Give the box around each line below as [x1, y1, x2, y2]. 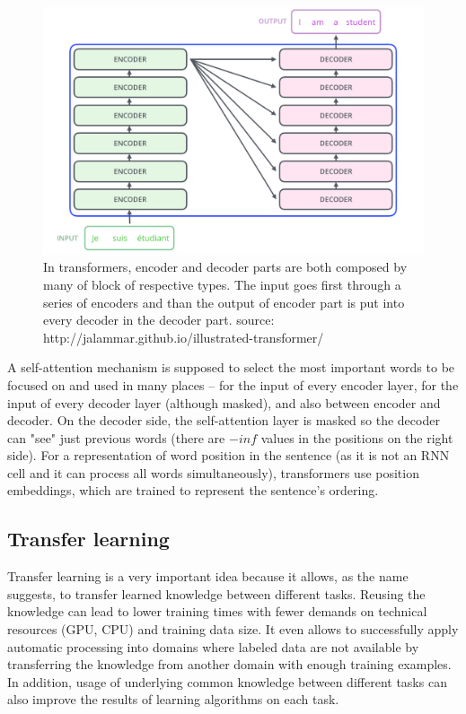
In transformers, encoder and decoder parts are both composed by [43, 257, 408, 276]
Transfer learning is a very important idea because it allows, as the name [7, 567, 409, 586]
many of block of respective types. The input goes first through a [43, 274, 401, 293]
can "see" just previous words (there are [7, 428, 225, 447]
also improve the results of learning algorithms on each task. [7, 690, 339, 709]
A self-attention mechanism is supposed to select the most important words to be [7, 358, 455, 377]
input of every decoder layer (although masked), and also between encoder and [7, 393, 441, 412]
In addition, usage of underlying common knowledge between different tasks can [7, 672, 447, 691]
